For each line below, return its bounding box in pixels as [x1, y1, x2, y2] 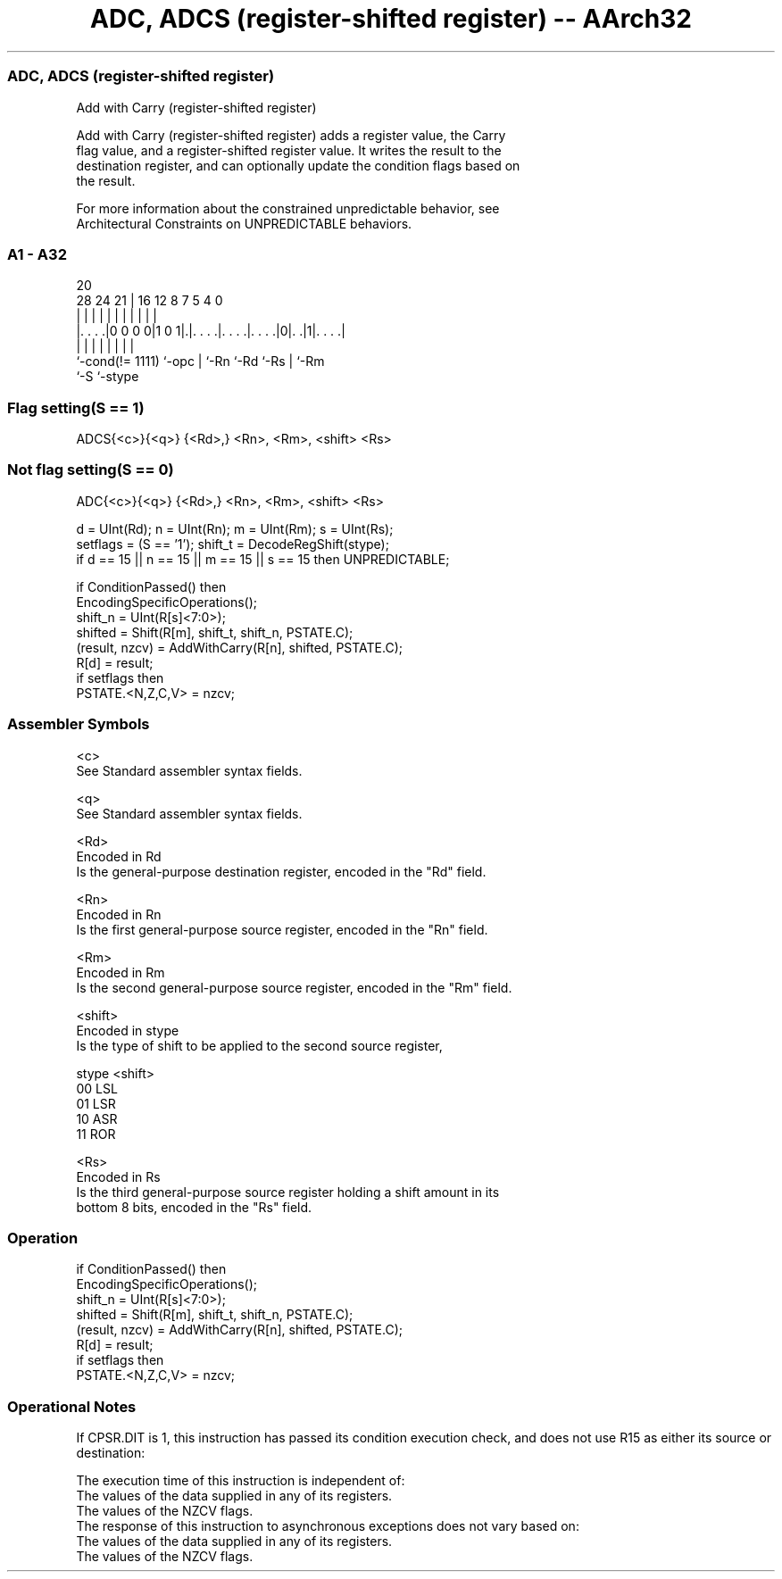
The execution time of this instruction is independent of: [76, 1473, 405, 1488]
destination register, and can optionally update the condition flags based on [76, 157, 520, 173]
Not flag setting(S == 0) [7, 461, 174, 479]
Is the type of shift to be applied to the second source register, [76, 1037, 443, 1053]
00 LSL [76, 1080, 118, 1096]
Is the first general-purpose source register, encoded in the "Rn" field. [76, 921, 488, 937]
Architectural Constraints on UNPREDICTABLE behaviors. [76, 215, 412, 231]
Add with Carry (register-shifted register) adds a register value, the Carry [76, 127, 506, 143]
